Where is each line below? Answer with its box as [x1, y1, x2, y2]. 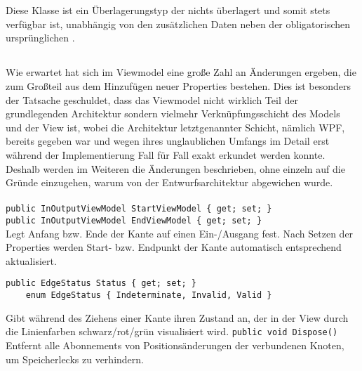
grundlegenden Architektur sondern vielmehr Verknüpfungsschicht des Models [6, 106, 340, 121]
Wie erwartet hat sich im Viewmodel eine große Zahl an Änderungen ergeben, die [6, 65, 356, 79]
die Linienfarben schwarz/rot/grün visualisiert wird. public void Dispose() [6, 324, 338, 339]
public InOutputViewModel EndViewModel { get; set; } [6, 215, 262, 226]
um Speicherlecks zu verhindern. [6, 351, 144, 366]
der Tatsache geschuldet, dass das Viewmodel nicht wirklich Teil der [6, 92, 298, 107]
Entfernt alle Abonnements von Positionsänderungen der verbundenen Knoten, [6, 337, 344, 352]
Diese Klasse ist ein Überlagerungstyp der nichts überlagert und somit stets [6, 3, 330, 18]
